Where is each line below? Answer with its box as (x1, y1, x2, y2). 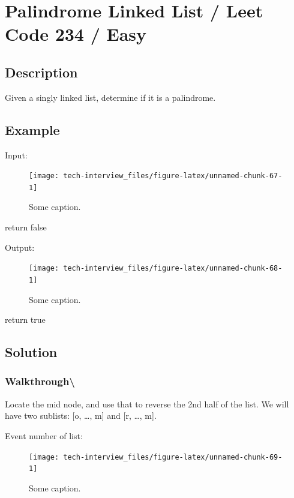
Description (5, 62, 78, 81)
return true (5, 313, 46, 326)
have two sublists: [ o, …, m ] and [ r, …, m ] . (5, 409, 157, 422)
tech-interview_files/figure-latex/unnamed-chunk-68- (63, 264, 283, 273)
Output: (5, 241, 35, 253)
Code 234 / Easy (5, 22, 147, 46)
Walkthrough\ (5, 374, 75, 389)
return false (5, 221, 47, 233)
